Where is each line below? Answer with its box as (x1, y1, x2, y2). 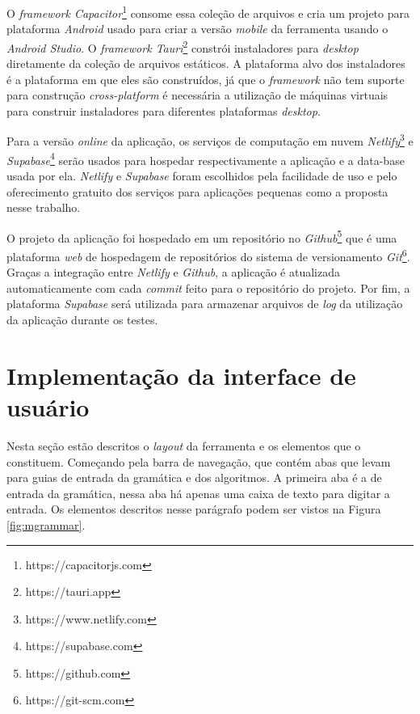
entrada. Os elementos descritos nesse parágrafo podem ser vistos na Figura (6, 501, 381, 518)
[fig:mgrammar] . (6, 516, 86, 533)
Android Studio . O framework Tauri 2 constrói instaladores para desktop (6, 36, 359, 56)
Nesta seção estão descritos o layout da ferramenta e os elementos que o (6, 437, 361, 454)
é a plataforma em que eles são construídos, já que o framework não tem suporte (6, 70, 405, 87)
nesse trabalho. (6, 199, 81, 216)
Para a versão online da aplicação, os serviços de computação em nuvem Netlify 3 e (6, 130, 414, 150)
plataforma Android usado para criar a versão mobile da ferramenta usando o (6, 20, 388, 37)
